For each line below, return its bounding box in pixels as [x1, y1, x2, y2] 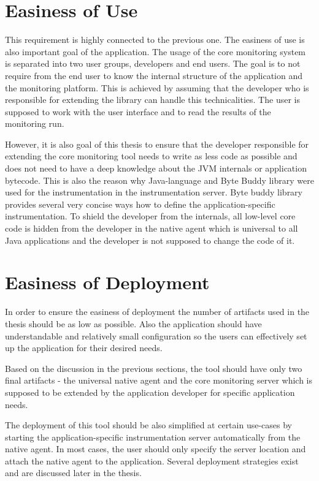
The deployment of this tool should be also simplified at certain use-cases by [5, 419, 292, 431]
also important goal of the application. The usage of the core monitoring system [5, 45, 306, 58]
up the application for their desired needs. [5, 341, 163, 354]
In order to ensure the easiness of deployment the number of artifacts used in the [5, 305, 310, 318]
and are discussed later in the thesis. [5, 466, 142, 479]
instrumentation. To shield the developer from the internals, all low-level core [5, 210, 296, 222]
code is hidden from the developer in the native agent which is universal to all [5, 222, 298, 235]
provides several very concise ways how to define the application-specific [5, 197, 275, 210]
